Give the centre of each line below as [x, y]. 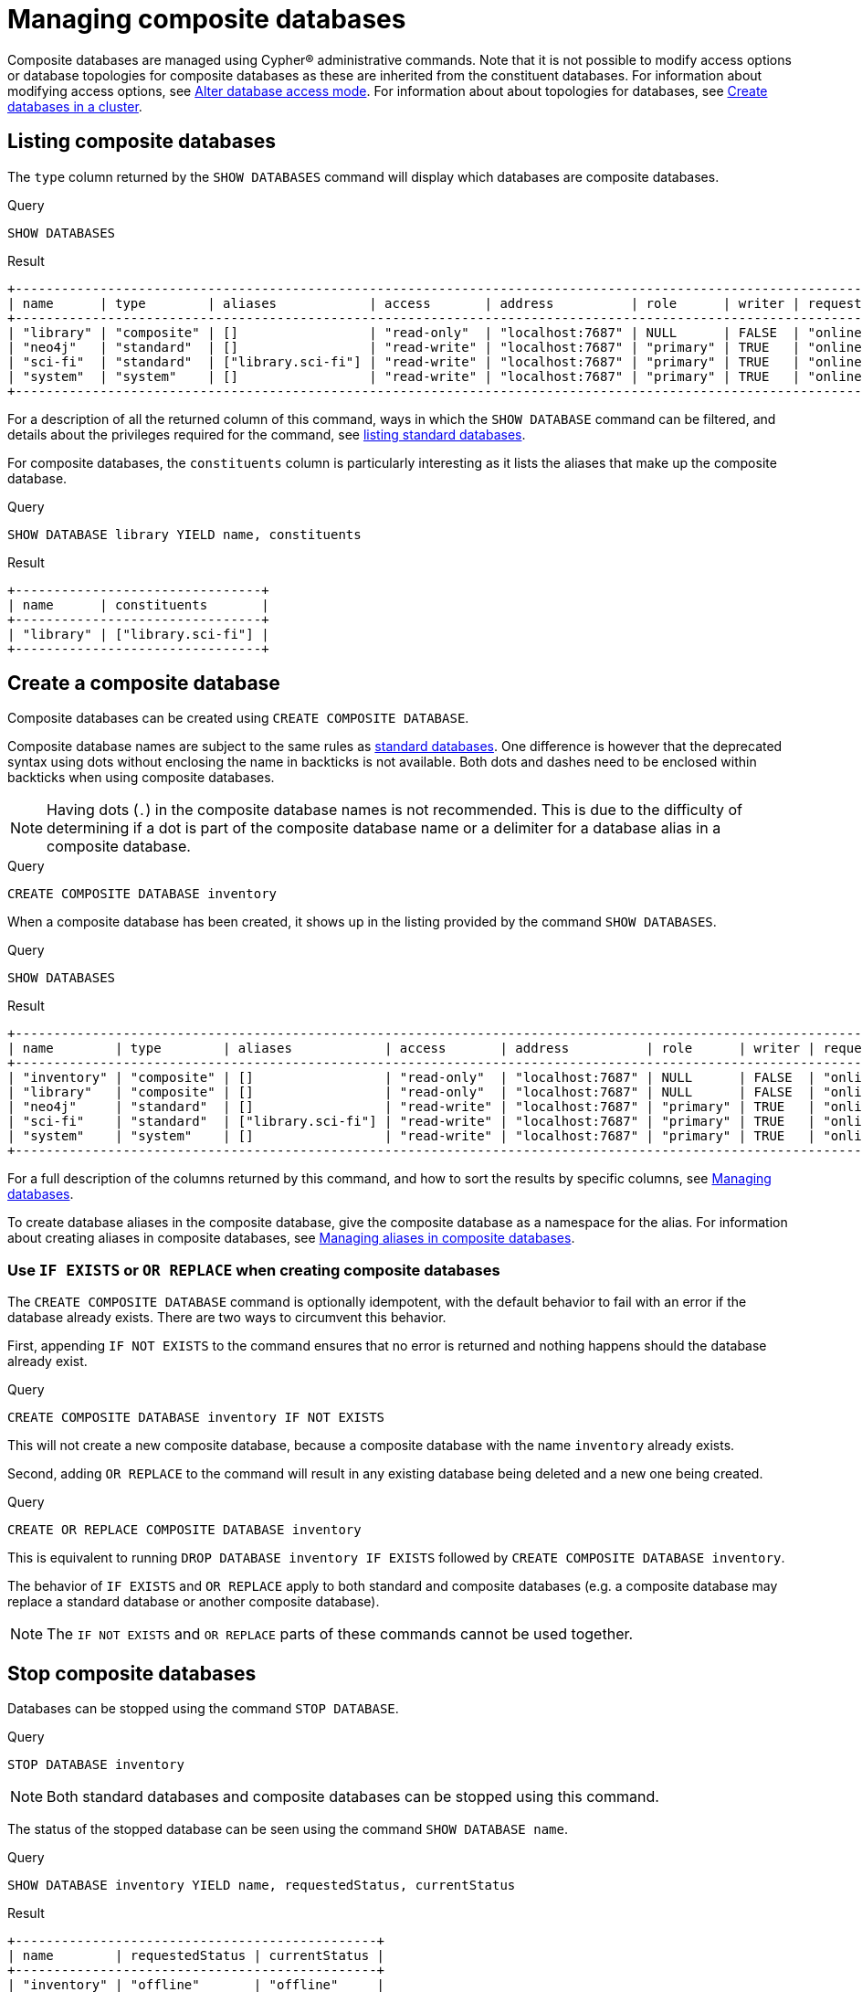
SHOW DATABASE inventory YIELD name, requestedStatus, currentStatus [262, 1886]
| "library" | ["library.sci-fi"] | [138, 634]
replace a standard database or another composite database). [194, 1602]
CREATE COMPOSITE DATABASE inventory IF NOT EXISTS [196, 1418]
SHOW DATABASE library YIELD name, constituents [184, 534]
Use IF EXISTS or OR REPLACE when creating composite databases [254, 1270]
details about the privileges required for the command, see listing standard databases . [267, 434]
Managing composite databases [207, 19]
